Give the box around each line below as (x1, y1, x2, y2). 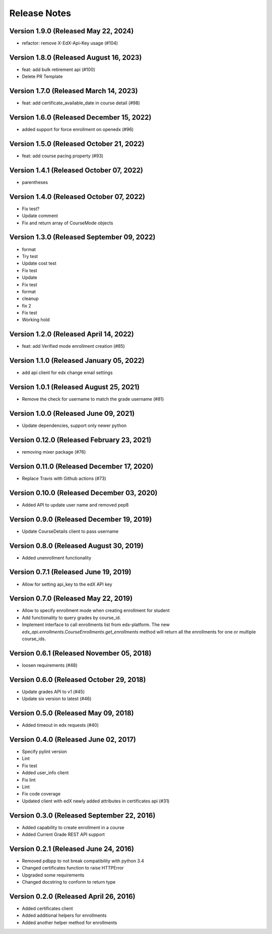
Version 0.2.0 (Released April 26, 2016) (9, 892, 135, 901)
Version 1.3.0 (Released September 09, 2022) (9, 233, 156, 241)
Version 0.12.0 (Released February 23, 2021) (9, 435, 152, 444)
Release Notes (9, 8, 72, 19)
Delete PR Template (22, 74, 63, 80)
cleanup (22, 295, 39, 302)
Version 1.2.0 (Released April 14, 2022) (9, 330, 134, 339)
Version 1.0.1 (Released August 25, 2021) (9, 383, 140, 392)
